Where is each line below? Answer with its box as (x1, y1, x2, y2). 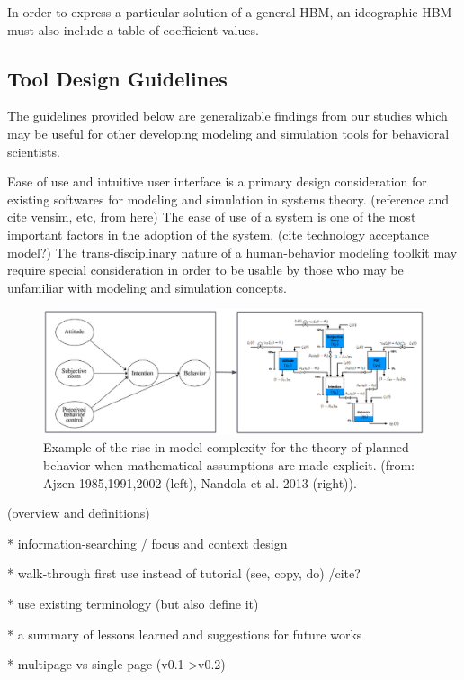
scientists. (7, 141, 60, 160)
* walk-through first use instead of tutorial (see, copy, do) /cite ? (7, 564, 361, 583)
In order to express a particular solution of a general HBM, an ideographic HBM (7, 3, 452, 21)
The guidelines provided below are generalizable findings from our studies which (7, 106, 448, 125)
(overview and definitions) (7, 503, 150, 522)
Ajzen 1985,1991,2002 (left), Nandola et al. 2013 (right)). (43, 473, 357, 492)
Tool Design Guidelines (7, 64, 228, 92)
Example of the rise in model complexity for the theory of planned (43, 438, 409, 457)
